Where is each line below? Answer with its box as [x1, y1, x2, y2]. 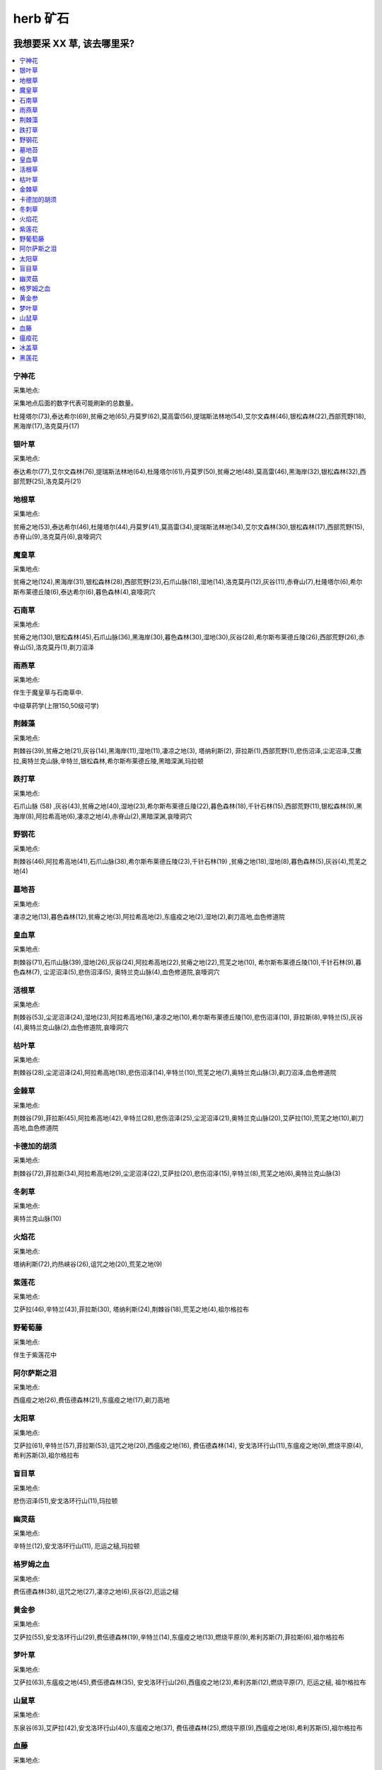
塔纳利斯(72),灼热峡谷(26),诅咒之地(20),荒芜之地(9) [13, 1260, 163, 1268]
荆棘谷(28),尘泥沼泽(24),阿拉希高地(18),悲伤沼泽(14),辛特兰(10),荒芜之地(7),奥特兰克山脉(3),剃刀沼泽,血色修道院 [13, 1068, 337, 1077]
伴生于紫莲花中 [13, 1350, 57, 1359]
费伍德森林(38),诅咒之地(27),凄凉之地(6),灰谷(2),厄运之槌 [13, 1587, 179, 1596]
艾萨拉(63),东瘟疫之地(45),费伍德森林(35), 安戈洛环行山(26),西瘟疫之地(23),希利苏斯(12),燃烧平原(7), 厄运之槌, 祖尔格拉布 [13, 1678, 366, 1686]
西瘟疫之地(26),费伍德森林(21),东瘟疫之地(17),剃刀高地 [13, 1395, 170, 1405]
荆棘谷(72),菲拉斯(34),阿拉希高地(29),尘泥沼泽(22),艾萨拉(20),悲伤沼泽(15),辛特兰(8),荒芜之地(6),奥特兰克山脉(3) [13, 1169, 341, 1177]
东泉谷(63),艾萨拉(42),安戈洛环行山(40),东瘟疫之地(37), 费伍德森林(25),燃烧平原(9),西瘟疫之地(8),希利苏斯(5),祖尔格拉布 [13, 1723, 363, 1732]
